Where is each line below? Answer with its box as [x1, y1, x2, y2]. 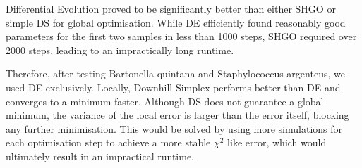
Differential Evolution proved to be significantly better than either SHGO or [6, 1, 336, 15]
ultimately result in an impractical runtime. [6, 148, 194, 163]
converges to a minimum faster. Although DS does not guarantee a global [6, 93, 324, 108]
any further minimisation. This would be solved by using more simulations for [6, 121, 343, 136]
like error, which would [227, 135, 327, 150]
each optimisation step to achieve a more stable [6, 135, 211, 150]
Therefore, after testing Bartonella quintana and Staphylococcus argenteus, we [6, 66, 345, 81]
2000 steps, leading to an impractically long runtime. [6, 42, 234, 57]
